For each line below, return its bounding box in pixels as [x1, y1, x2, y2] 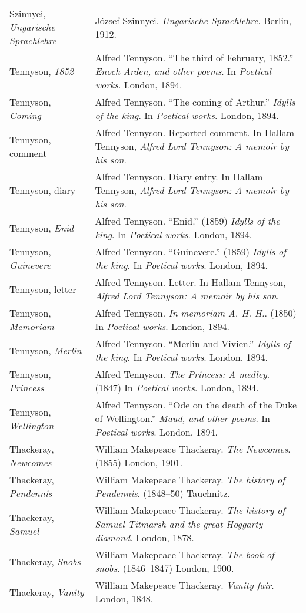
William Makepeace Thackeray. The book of [95, 548, 274, 561]
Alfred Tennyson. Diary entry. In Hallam [95, 170, 263, 183]
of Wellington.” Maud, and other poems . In [95, 411, 271, 425]
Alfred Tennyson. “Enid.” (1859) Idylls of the [95, 214, 280, 228]
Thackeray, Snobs [9, 554, 81, 568]
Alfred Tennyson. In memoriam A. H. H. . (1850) [95, 306, 297, 319]
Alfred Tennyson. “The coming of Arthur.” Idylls [95, 95, 295, 108]
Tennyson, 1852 [9, 64, 74, 78]
